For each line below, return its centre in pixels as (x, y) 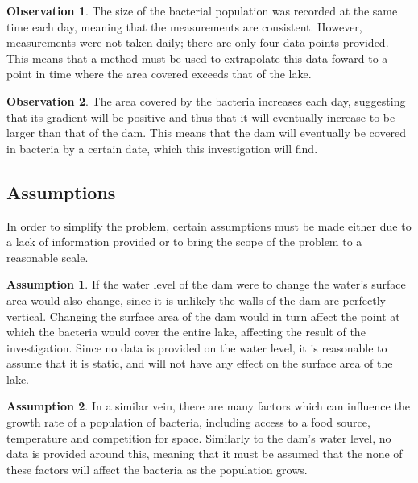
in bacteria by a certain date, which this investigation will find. (162, 148)
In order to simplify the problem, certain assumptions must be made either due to (209, 225)
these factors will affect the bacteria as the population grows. (157, 469)
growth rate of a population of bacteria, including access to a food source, (188, 422)
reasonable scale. (48, 257)
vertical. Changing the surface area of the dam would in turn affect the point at (203, 316)
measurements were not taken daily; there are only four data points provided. (198, 42)
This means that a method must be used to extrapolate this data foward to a (197, 58)
